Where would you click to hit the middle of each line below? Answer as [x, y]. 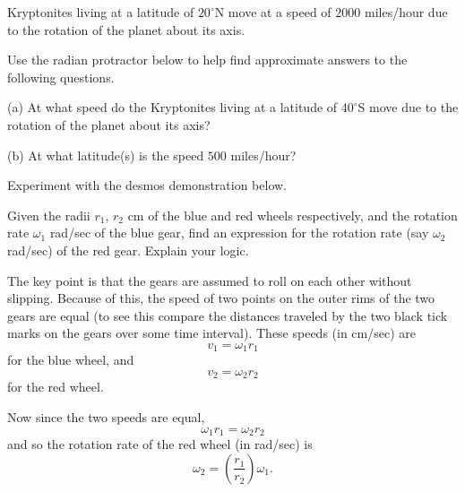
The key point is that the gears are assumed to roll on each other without [210, 280]
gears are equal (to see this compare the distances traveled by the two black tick [228, 315]
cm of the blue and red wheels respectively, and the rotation [293, 215]
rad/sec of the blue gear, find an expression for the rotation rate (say [239, 233]
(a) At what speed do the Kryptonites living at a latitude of [172, 107]
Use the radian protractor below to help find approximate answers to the [207, 60]
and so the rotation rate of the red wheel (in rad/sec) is [160, 444]
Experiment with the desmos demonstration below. [147, 185]
